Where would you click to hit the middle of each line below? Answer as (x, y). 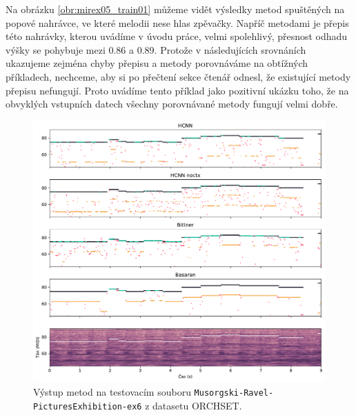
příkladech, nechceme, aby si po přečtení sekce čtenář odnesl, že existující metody (178, 76)
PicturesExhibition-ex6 (88, 406)
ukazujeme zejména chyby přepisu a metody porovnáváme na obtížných (157, 63)
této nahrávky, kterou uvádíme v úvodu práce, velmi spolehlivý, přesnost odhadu (177, 36)
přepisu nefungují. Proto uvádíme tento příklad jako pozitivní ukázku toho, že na (177, 90)
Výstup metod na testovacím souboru (112, 392)
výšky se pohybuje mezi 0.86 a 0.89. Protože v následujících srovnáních (156, 49)
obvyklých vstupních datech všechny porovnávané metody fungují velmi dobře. (172, 104)
